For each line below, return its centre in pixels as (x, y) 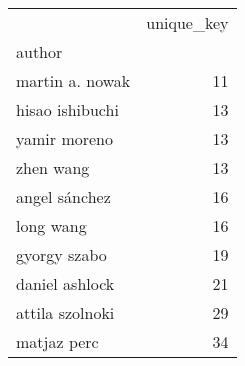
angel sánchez (63, 196)
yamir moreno (64, 138)
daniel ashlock (65, 283)
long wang (51, 225)
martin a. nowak (73, 80)
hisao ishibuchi (67, 109)
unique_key (187, 22)
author (39, 51)
